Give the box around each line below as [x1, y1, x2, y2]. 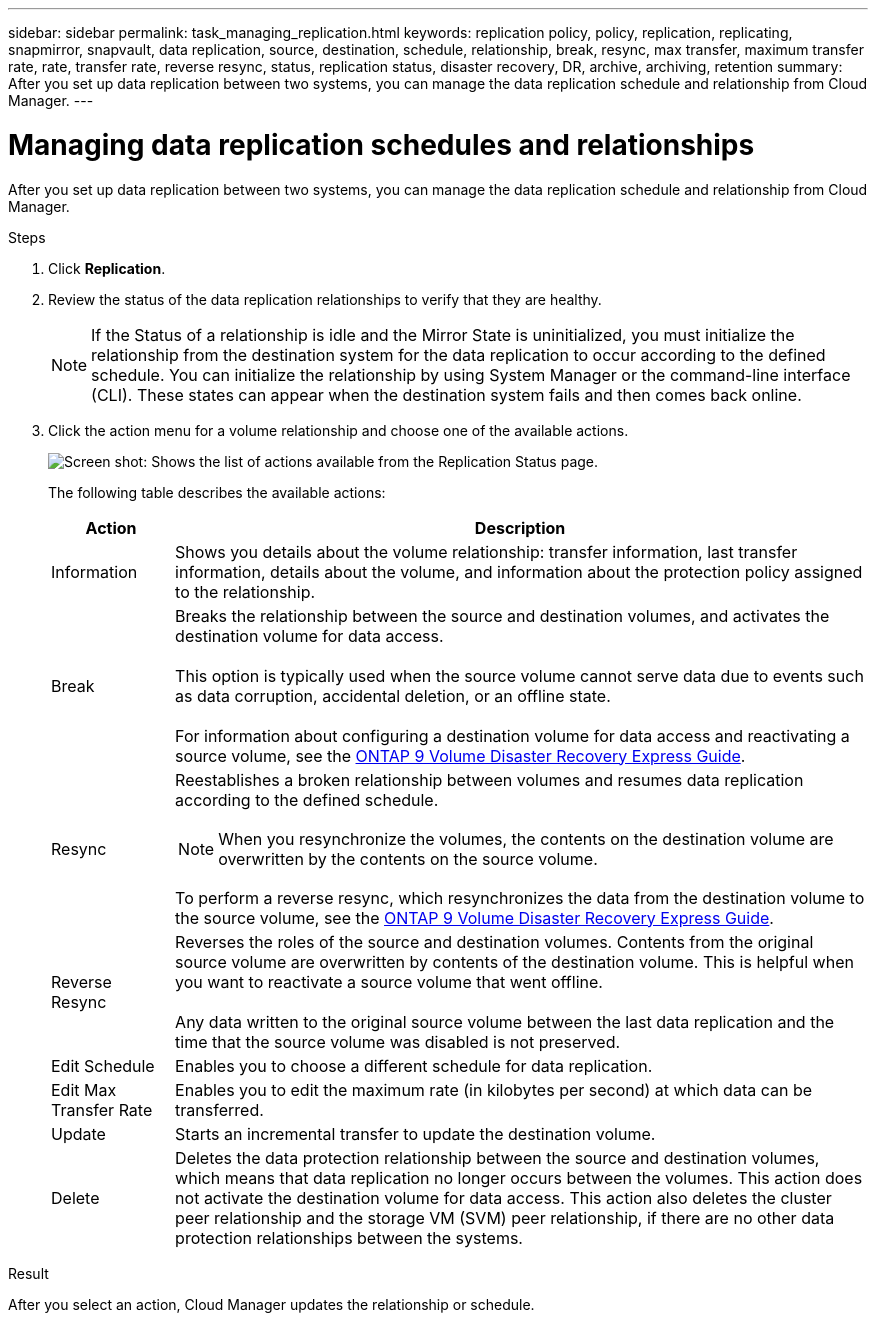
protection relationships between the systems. [175, 1227, 523, 1248]
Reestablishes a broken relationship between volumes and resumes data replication [175, 769, 804, 790]
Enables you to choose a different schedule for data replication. [175, 1055, 653, 1076]
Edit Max [51, 1079, 117, 1100]
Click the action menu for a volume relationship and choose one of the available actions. [48, 421, 629, 439]
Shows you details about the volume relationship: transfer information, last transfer [175, 541, 798, 562]
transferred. [175, 1099, 264, 1120]
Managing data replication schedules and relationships [8, 127, 755, 162]
